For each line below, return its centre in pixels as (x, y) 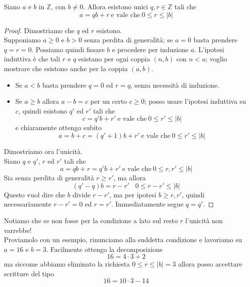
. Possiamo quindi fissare (68, 49)
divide (82, 194)
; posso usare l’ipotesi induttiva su (195, 101)
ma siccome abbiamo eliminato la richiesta (67, 264)
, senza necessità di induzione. (175, 85)
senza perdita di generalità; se (129, 40)
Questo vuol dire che (35, 194)
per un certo (109, 101)
